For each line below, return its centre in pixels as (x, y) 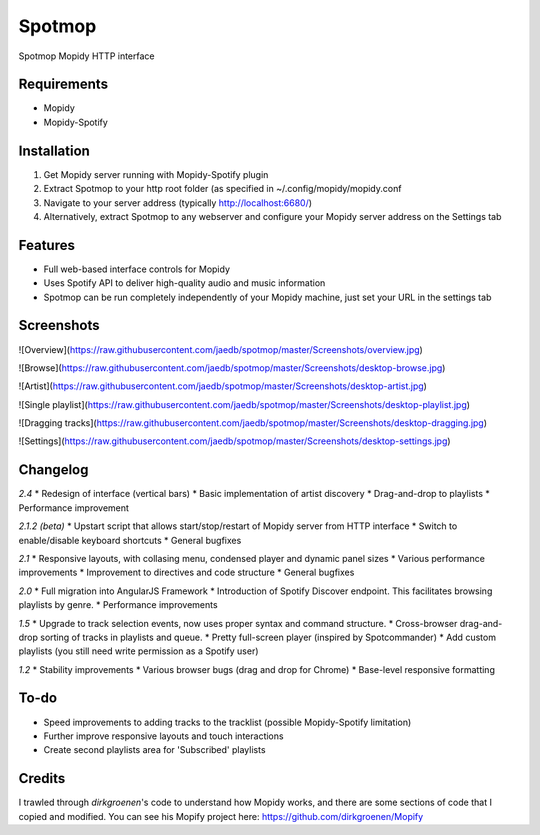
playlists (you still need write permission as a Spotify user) (138, 651)
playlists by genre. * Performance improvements (118, 605)
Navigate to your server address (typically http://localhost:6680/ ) (178, 202)
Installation (54, 150)
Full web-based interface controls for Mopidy (136, 269)
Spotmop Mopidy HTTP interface (86, 56)
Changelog (53, 470)
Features (46, 245)
